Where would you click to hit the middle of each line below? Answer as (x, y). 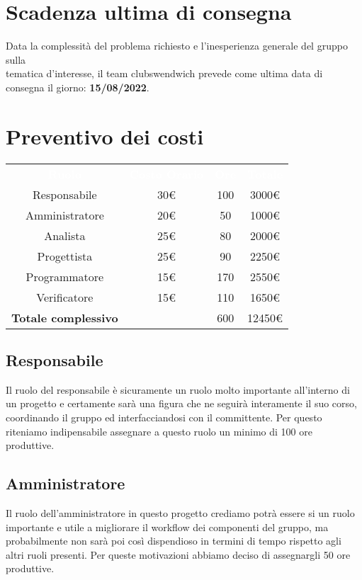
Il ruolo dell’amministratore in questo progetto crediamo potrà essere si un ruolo (180, 513)
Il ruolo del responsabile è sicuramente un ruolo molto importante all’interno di (178, 389)
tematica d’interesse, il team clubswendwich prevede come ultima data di (164, 73)
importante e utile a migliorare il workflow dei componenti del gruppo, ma (167, 527)
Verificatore (65, 297)
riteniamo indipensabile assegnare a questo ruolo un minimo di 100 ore (159, 431)
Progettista (65, 256)
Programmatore (65, 276)
